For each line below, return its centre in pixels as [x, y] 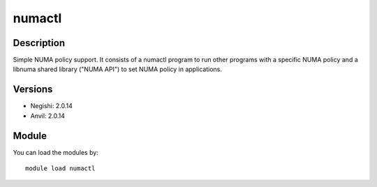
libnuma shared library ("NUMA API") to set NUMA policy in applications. [118, 69]
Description [39, 43]
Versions [33, 90]
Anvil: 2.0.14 [48, 116]
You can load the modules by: [56, 152]
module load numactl [60, 169]
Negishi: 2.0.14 [51, 106]
